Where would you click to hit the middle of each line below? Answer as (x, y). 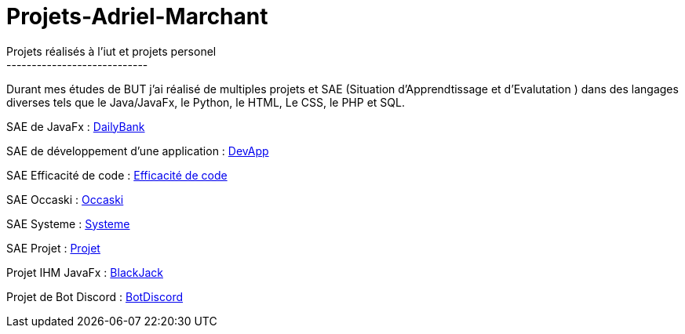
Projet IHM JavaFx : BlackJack (85, 272)
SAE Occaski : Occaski (65, 199)
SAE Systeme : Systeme (68, 223)
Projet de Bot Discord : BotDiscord (95, 296)
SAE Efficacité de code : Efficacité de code (117, 175)
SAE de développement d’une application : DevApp (138, 151)
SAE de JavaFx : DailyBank (76, 126)
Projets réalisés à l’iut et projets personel (111, 51)
